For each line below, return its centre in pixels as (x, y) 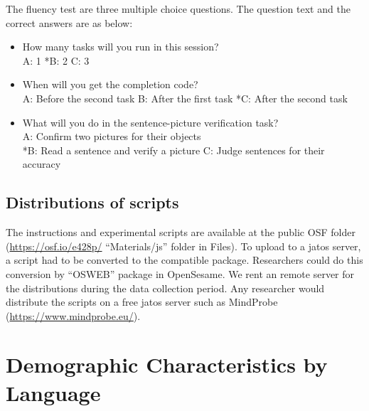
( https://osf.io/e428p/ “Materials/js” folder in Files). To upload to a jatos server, (183, 246)
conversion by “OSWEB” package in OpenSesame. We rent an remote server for (180, 273)
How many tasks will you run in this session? (121, 47)
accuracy (42, 164)
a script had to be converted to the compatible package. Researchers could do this (184, 260)
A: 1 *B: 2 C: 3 (56, 60)
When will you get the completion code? (110, 84)
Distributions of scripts (92, 202)
